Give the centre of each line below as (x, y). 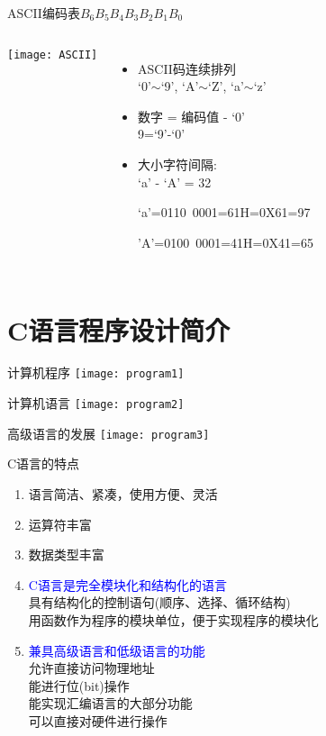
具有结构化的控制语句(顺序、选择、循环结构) (159, 602)
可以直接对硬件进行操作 (98, 720)
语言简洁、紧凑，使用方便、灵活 (123, 494)
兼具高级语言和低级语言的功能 (117, 650)
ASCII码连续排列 (187, 68)
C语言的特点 (44, 463)
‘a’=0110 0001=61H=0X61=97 (224, 212)
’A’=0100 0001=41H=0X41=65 (226, 242)
